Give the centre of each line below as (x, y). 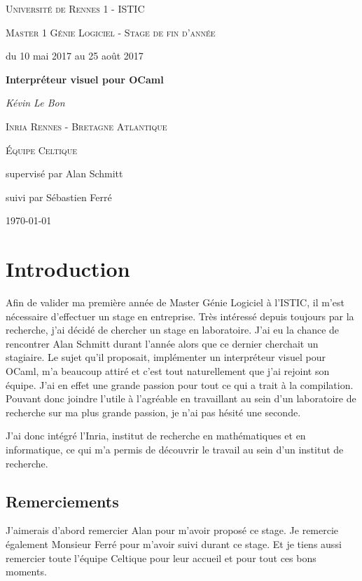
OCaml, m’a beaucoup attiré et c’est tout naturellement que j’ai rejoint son (168, 371)
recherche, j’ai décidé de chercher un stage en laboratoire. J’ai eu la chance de (173, 330)
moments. (26, 572)
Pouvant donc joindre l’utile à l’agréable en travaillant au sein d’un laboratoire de (181, 398)
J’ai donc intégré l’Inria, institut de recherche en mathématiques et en (156, 436)
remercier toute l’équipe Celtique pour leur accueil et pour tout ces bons (161, 558)
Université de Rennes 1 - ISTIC (75, 8)
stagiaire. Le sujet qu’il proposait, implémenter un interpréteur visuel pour (166, 357)
